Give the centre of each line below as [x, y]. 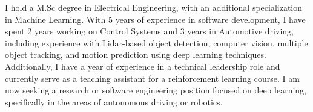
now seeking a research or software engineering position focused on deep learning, [156, 90]
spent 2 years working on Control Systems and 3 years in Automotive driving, [149, 31]
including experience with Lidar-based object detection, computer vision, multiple [156, 42]
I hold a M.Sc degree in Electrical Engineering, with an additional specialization [154, 7]
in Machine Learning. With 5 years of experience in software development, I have [155, 19]
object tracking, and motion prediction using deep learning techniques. [136, 54]
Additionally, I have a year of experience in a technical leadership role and [143, 66]
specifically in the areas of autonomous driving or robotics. [114, 101]
